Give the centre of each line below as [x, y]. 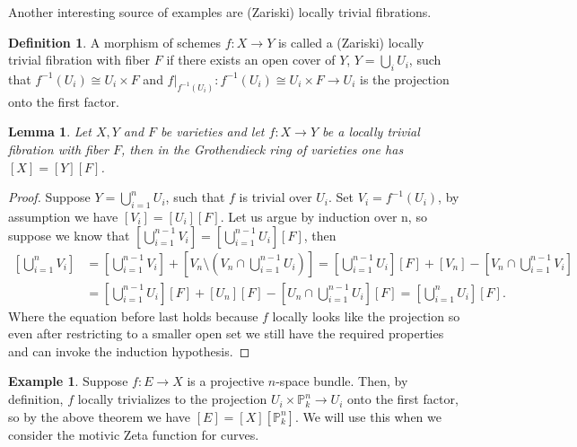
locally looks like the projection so [366, 316]
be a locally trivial [371, 131]
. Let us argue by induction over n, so [323, 217]
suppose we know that [69, 235]
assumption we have [63, 217]
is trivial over [275, 197]
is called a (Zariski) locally [351, 42]
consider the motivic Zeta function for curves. [134, 434]
